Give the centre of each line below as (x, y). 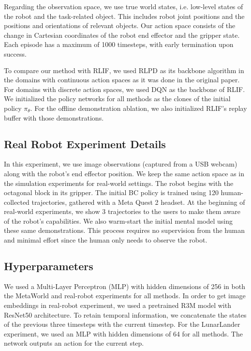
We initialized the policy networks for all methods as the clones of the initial (117, 99)
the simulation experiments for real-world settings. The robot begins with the (119, 183)
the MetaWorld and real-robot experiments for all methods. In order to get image (125, 296)
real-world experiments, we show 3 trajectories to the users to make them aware (122, 211)
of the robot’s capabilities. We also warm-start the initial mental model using (118, 221)
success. (15, 53)
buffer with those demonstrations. (54, 117)
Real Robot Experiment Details (85, 144)
